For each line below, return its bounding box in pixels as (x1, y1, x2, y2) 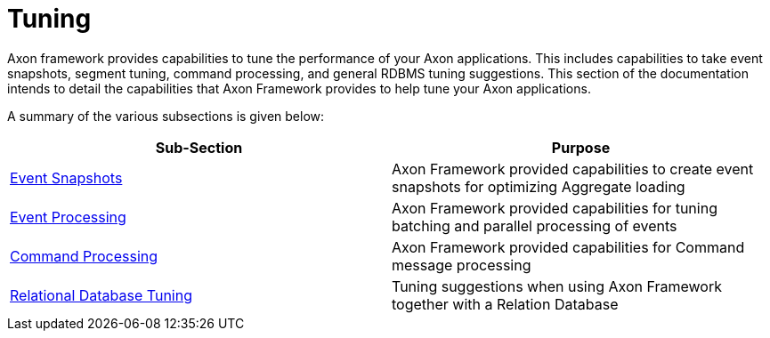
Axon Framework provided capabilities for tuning (392, 198, 717, 217)
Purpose (551, 138, 611, 157)
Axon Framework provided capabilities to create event (392, 159, 754, 178)
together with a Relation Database (392, 294, 619, 313)
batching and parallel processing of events (392, 216, 677, 235)
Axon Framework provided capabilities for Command (392, 237, 745, 256)
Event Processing (10, 207, 126, 226)
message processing (392, 255, 531, 274)
